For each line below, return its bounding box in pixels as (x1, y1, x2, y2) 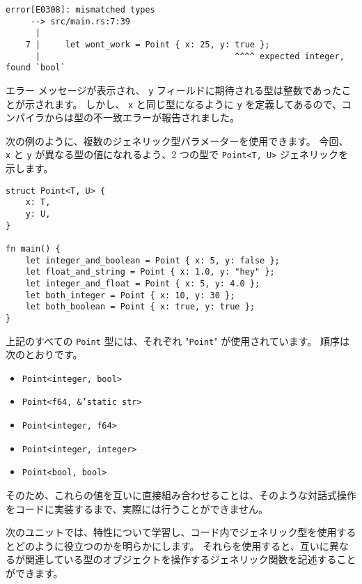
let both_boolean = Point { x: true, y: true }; (25, 302, 255, 312)
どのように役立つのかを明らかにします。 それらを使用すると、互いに (15, 538, 329, 553)
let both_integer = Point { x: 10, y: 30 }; (25, 290, 235, 300)
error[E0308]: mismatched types (6, 5, 155, 15)
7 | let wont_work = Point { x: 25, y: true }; (25, 39, 270, 49)
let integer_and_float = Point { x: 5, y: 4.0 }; (25, 278, 260, 289)
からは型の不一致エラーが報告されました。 (44, 110, 239, 125)
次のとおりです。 (6, 347, 83, 362)
